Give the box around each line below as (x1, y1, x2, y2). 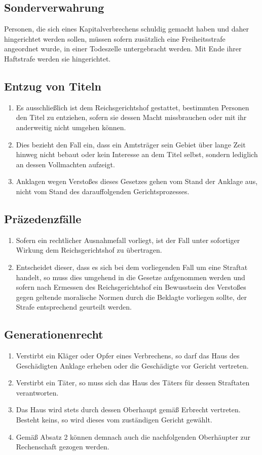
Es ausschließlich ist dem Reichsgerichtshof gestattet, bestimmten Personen (16, 102, 249, 112)
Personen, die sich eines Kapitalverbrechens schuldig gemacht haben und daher (4, 23, 249, 34)
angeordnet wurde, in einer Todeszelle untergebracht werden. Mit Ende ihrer (4, 43, 242, 54)
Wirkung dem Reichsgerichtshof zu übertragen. (16, 245, 162, 255)
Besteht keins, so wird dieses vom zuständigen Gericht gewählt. (16, 414, 212, 425)
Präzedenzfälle (4, 210, 82, 226)
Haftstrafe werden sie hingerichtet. (4, 53, 111, 64)
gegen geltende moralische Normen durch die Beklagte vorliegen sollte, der (16, 291, 247, 302)
